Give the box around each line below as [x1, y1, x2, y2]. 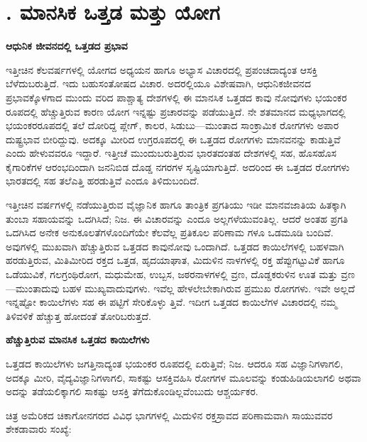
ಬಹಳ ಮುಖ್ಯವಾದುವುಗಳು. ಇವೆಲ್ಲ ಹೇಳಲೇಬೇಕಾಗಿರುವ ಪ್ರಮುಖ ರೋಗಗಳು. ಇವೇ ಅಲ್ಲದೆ [62, 280, 355, 295]
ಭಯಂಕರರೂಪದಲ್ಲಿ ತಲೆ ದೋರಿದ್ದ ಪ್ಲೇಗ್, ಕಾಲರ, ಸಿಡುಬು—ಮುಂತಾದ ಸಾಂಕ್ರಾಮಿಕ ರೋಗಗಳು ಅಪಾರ [6, 118, 339, 133]
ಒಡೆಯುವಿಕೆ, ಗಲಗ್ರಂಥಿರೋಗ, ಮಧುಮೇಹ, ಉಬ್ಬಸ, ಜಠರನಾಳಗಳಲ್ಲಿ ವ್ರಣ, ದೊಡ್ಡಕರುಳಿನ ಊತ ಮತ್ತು [6, 267, 338, 282]
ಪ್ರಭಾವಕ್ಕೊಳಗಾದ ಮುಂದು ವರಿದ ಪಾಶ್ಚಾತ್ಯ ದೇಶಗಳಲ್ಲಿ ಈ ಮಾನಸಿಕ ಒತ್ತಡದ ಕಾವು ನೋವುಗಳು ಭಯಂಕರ [6, 89, 347, 104]
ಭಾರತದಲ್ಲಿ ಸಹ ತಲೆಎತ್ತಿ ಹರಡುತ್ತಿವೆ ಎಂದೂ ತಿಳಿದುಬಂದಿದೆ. [6, 173, 199, 188]
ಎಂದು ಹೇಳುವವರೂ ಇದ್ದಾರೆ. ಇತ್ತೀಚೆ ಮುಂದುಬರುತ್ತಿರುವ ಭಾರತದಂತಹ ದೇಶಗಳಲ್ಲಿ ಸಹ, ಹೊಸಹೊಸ [6, 145, 337, 160]
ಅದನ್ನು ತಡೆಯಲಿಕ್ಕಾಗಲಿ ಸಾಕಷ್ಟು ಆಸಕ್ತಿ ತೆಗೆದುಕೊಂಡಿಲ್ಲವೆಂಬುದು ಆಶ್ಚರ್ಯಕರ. [6, 384, 258, 399]
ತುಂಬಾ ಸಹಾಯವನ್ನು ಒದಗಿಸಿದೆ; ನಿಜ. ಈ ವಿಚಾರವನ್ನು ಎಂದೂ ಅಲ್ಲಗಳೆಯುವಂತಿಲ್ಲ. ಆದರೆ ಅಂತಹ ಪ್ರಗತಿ [6, 211, 349, 226]
